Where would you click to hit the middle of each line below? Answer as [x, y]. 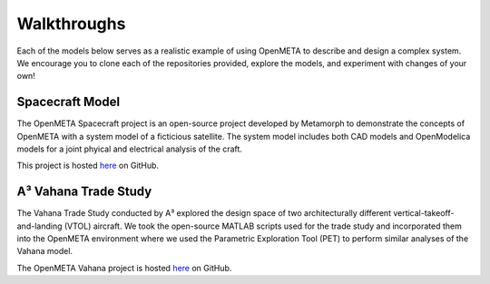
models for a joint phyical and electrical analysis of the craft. [129, 149]
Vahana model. [44, 251]
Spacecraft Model [69, 102]
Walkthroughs [71, 24]
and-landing [39, 226]
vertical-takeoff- [424, 213]
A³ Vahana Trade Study [84, 192]
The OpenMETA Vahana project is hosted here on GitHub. [124, 268]
